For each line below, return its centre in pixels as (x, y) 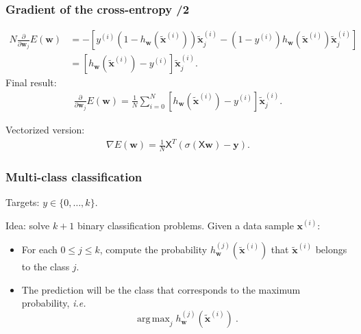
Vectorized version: (45, 129)
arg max (153, 319)
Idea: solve (28, 225)
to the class (46, 267)
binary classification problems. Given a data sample (185, 225)
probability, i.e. (54, 303)
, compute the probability (153, 249)
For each (39, 249)
